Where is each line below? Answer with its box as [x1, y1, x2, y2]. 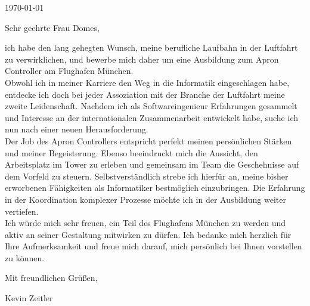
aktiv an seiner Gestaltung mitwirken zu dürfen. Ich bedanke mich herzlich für [5, 228, 292, 240]
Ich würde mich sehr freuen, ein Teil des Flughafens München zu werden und [5, 217, 286, 229]
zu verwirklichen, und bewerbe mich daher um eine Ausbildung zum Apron [5, 52, 279, 65]
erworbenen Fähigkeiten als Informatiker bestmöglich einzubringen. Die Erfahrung [5, 181, 305, 194]
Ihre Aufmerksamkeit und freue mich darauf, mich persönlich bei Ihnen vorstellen [5, 240, 302, 252]
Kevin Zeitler [5, 292, 53, 304]
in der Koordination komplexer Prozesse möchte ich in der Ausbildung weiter [5, 193, 286, 205]
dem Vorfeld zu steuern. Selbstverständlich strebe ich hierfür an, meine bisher [5, 169, 289, 182]
